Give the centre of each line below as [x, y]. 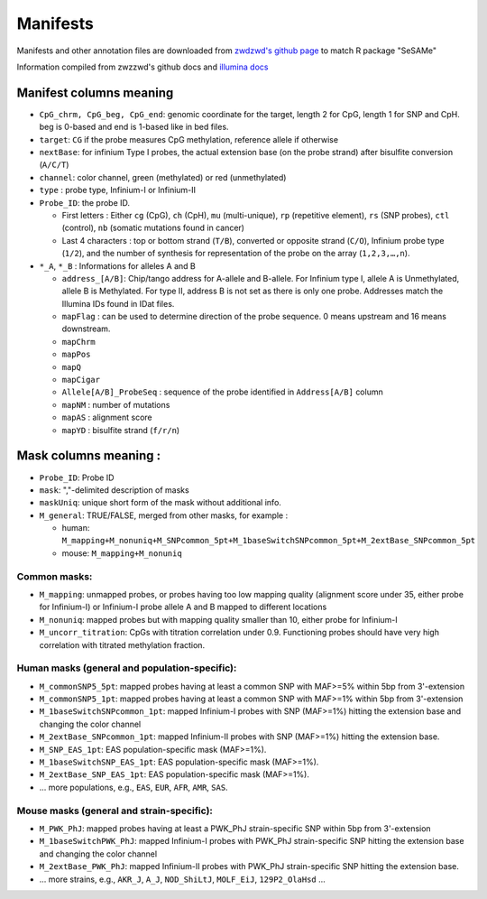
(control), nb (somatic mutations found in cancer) [153, 228]
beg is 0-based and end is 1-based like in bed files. [134, 127]
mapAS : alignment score [107, 417]
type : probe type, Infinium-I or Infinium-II [118, 190]
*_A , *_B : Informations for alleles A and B [117, 265]
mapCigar [81, 380]
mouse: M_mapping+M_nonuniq [122, 553]
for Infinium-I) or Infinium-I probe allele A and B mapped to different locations [183, 607]
